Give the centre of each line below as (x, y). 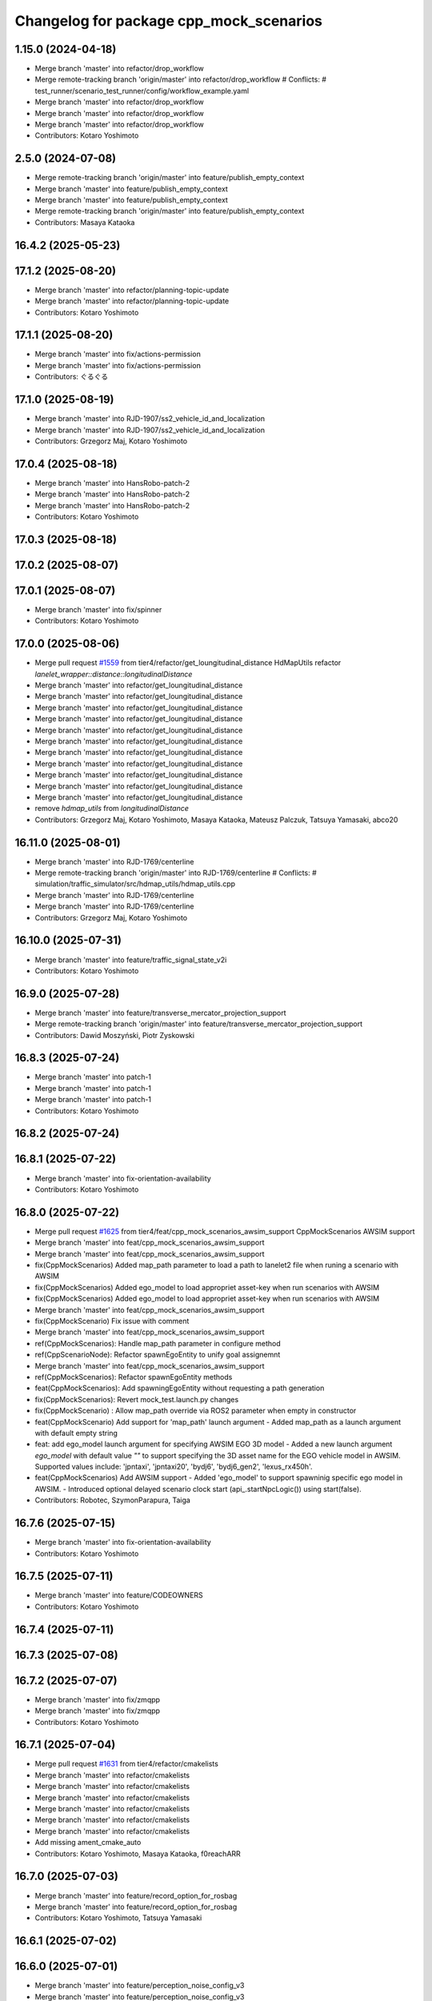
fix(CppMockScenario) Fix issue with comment (112, 1321)
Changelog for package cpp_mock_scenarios (169, 21)
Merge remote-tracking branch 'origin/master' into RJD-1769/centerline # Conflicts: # (176, 873)
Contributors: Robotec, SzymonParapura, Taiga (113, 1500)
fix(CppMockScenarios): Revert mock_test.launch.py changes (137, 1399)
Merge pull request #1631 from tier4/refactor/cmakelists (127, 1764)
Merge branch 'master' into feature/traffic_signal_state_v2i (131, 960)
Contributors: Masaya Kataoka (85, 222)
